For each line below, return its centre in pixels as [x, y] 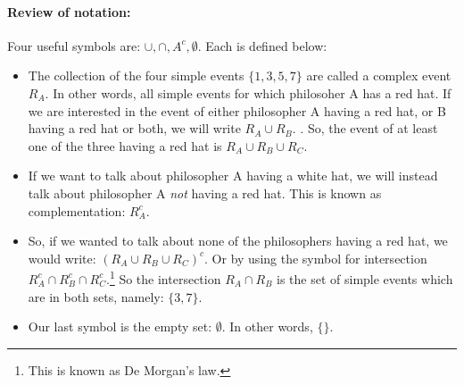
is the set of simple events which [365, 278]
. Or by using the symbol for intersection [316, 258]
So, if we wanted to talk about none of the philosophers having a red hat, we [238, 241]
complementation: [77, 210]
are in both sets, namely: [96, 296]
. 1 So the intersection [164, 277]
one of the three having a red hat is [125, 145]
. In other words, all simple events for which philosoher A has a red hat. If [248, 92]
